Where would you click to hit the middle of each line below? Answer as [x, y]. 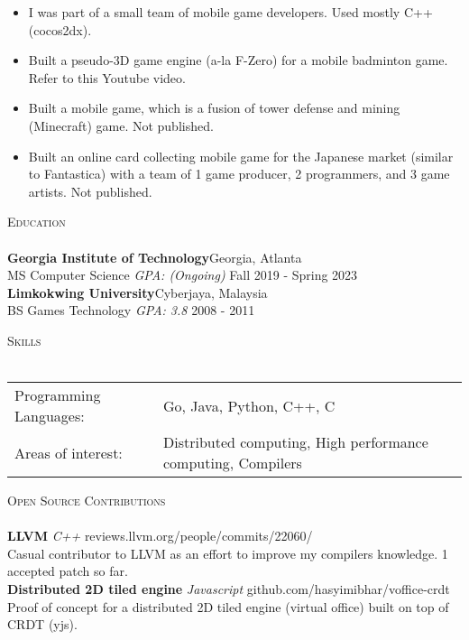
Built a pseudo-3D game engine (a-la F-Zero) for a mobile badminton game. [238, 60]
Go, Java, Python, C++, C [249, 405]
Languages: [50, 416]
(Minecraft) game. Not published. [121, 125]
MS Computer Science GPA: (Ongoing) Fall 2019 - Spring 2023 [183, 275]
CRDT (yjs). [42, 624]
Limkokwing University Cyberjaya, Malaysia [138, 292]
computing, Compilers [232, 463]
